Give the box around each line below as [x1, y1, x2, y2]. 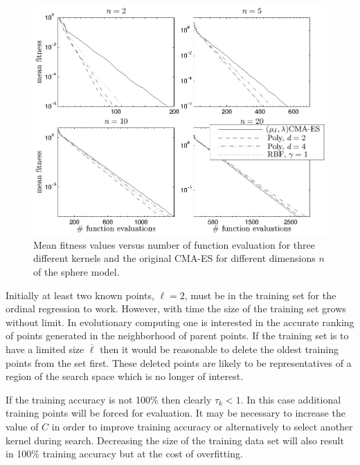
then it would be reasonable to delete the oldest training [100, 341, 339, 356]
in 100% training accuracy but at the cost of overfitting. [6, 446, 243, 461]
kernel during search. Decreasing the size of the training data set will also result [6, 433, 344, 447]
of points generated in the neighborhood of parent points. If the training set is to [6, 328, 349, 343]
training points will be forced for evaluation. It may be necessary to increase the [6, 406, 345, 420]
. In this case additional [240, 392, 341, 406]
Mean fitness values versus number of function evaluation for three [33, 237, 315, 252]
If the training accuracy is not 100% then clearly [6, 392, 212, 406]
